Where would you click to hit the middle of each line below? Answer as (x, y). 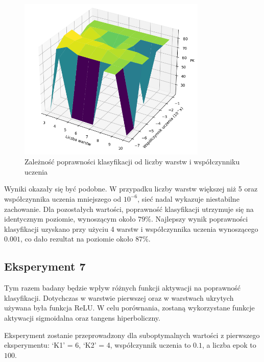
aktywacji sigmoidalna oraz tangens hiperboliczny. (82, 317)
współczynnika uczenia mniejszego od (63, 198)
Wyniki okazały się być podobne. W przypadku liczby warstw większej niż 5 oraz (131, 189)
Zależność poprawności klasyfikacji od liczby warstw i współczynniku (132, 162)
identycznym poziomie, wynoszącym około (70, 219)
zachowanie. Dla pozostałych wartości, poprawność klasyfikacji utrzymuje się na (129, 209)
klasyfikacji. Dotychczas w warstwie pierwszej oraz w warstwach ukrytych (119, 297)
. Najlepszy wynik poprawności (199, 219)
